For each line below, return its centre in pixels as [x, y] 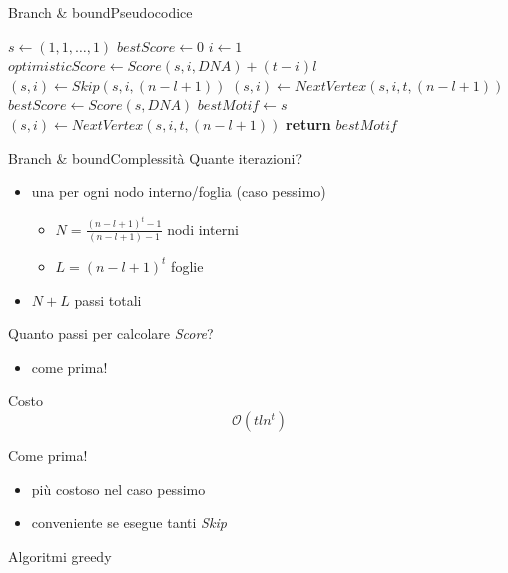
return [308, 123]
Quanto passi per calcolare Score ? [111, 333]
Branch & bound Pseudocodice [100, 12]
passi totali [108, 299]
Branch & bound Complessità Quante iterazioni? [155, 157]
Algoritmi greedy [60, 555]
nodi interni [203, 228]
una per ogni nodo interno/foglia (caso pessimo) [178, 191]
